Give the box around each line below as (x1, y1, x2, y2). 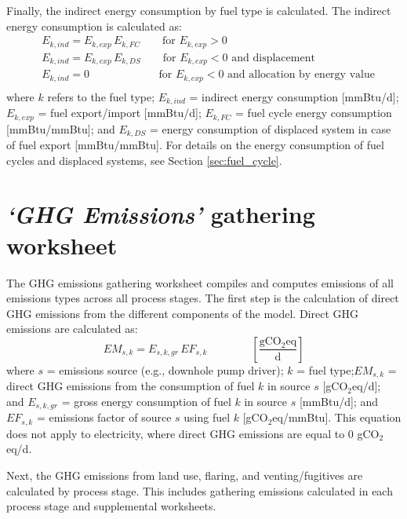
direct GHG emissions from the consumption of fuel (6, 378, 255, 394)
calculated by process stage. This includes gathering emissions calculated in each (6, 482, 393, 499)
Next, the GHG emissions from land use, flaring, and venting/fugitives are (6, 467, 363, 484)
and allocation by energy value (227, 69, 375, 81)
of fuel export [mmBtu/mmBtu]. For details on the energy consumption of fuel (6, 137, 384, 153)
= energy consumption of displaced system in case (149, 120, 391, 137)
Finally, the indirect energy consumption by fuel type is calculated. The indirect (6, 2, 391, 18)
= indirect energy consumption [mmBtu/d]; (189, 88, 399, 104)
